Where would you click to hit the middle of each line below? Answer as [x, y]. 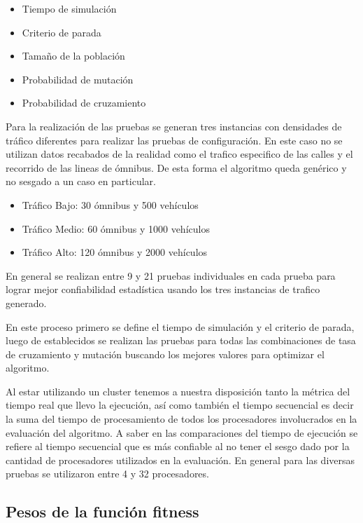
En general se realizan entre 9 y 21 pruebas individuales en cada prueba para [171, 275]
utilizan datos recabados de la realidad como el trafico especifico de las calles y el [179, 154]
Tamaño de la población [73, 56]
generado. [26, 303]
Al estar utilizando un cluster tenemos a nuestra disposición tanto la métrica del [178, 391]
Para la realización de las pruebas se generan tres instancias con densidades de [174, 126]
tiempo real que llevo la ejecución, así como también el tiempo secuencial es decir [180, 405]
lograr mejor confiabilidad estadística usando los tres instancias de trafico [163, 289]
